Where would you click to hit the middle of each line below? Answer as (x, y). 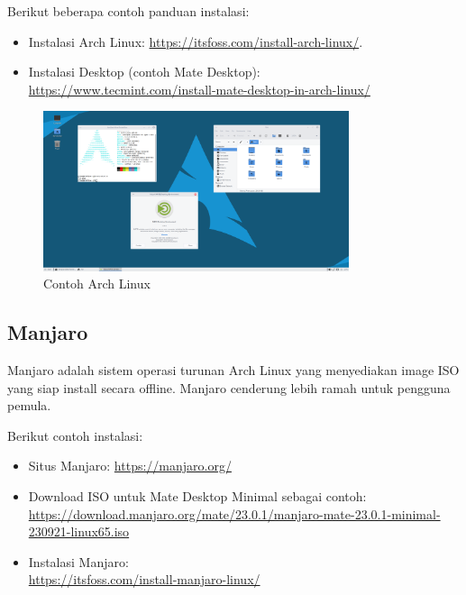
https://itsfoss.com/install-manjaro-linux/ (144, 579)
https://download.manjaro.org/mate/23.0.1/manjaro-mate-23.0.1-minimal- (234, 513)
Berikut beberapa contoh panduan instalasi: (128, 11)
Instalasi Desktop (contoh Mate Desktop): (144, 72)
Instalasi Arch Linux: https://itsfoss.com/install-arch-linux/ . (196, 41)
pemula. (29, 405)
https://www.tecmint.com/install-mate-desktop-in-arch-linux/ (199, 89)
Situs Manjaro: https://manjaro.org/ (130, 466)
